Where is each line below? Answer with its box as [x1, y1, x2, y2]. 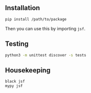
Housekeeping [5, 66, 50, 74]
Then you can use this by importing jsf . [5, 25, 86, 31]
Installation [5, 4, 40, 12]
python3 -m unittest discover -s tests [5, 53, 87, 57]
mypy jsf [5, 84, 23, 89]
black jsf [5, 79, 25, 84]
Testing [5, 40, 29, 48]
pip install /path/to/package [5, 17, 67, 21]
